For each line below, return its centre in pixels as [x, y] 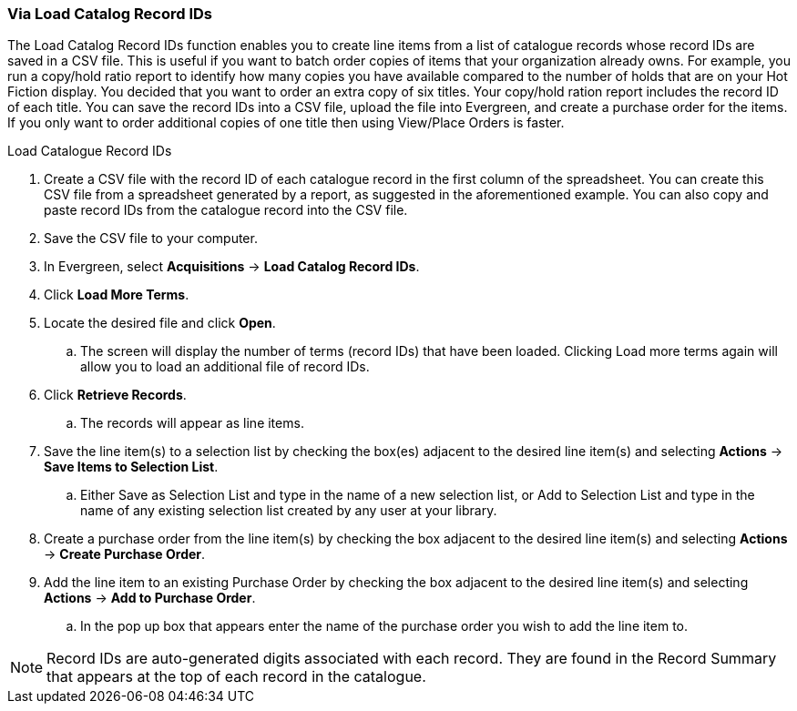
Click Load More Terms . [117, 295]
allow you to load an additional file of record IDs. [225, 367]
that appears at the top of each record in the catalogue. [236, 677]
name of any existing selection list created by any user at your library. [289, 511]
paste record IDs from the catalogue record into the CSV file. [226, 210]
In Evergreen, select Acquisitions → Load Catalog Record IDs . [232, 267]
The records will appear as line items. [192, 423]
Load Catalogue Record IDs [90, 151]
